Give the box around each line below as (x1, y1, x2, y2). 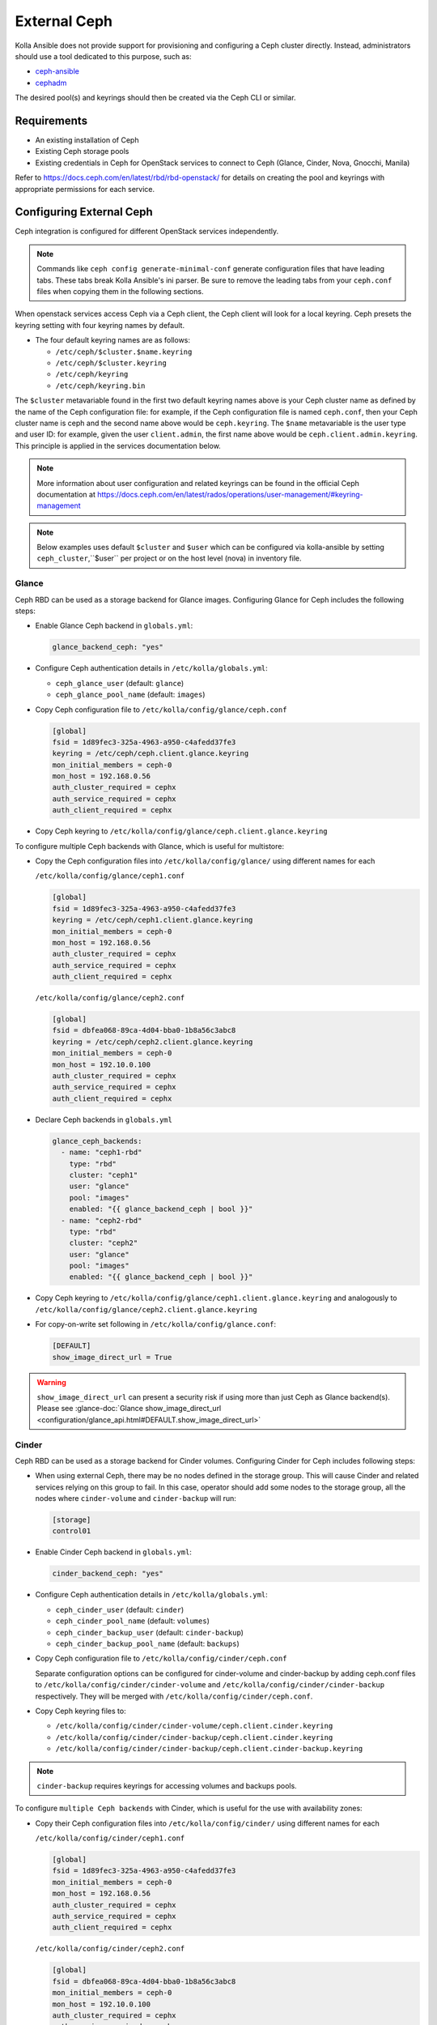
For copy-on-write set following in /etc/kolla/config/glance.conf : (35, 1319, 277, 1329)
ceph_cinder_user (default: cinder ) (55, 1605, 185, 1614)
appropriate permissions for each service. (15, 184, 155, 194)
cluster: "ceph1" (69, 1170, 138, 1179)
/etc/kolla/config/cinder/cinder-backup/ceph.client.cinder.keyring (55, 1733, 333, 1742)
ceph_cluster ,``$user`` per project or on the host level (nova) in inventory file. (36, 553, 302, 563)
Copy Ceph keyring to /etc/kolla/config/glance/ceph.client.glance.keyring (35, 826, 328, 836)
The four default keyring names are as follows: (35, 335, 190, 345)
